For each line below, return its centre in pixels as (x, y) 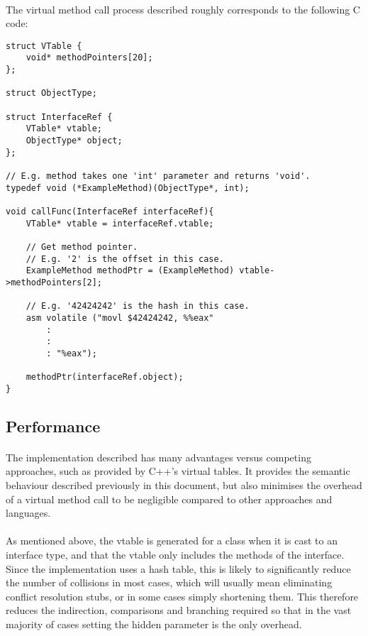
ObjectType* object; (74, 141)
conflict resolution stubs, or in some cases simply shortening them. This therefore (182, 596)
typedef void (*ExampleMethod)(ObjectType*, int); (128, 188)
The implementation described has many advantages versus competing (158, 457)
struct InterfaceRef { (59, 117)
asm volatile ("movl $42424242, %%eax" (120, 318)
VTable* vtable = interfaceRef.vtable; (120, 223)
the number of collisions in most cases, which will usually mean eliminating (169, 582)
